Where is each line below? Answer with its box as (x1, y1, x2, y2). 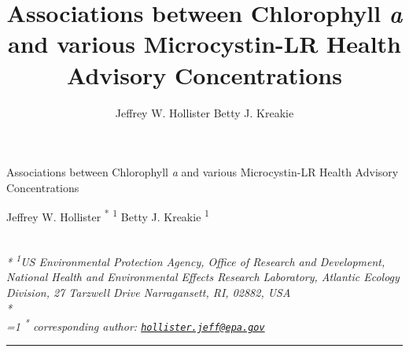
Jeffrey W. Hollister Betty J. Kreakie (115, 104, 294, 120)
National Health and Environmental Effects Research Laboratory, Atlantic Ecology (6, 269, 400, 285)
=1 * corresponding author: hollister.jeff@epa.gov (6, 316, 265, 334)
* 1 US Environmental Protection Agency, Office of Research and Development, (6, 251, 385, 269)
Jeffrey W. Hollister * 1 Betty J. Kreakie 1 (6, 206, 209, 224)
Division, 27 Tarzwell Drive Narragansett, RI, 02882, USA (6, 283, 291, 300)
